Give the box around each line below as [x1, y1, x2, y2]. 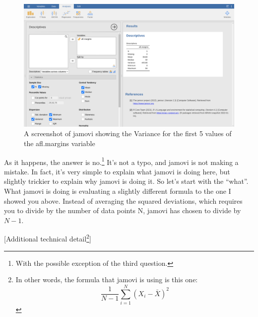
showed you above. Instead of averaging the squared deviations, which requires [4, 195, 243, 206]
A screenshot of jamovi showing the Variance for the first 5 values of [24, 128, 232, 139]
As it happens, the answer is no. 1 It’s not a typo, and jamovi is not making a [4, 155, 239, 167]
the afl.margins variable [24, 138, 95, 148]
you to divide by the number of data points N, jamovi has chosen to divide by [4, 205, 241, 216]
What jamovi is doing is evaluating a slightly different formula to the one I [4, 186, 231, 196]
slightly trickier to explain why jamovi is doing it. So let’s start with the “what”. [4, 176, 249, 186]
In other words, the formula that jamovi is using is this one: [15, 274, 198, 285]
